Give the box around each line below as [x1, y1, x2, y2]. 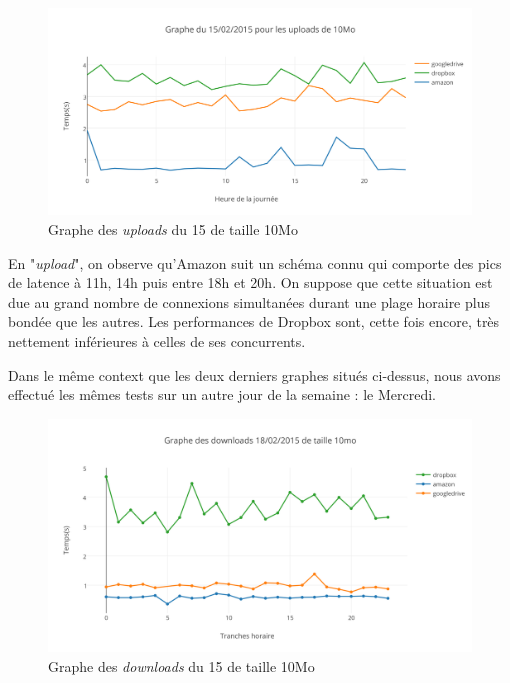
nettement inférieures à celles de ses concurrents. [8, 331, 306, 351]
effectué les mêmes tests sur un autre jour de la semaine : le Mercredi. [8, 384, 436, 405]
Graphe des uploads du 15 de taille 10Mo [48, 219, 298, 240]
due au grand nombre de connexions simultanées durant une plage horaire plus [8, 291, 490, 312]
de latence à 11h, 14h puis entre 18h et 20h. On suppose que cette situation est [8, 272, 493, 293]
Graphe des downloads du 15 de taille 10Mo [48, 655, 315, 676]
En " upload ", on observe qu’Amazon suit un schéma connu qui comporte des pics [8, 252, 502, 273]
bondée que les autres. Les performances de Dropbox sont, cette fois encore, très [8, 311, 500, 332]
